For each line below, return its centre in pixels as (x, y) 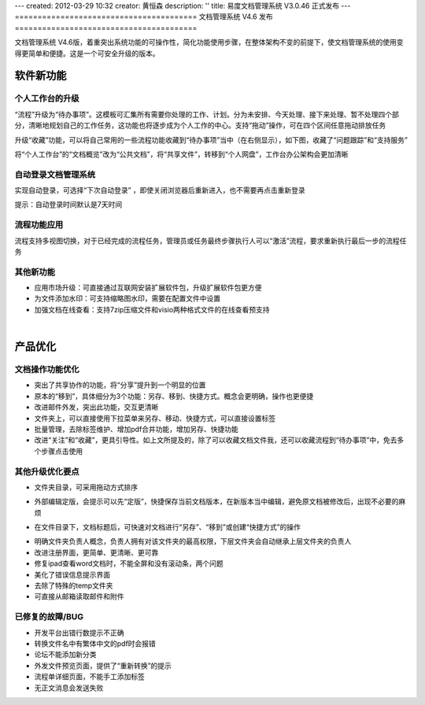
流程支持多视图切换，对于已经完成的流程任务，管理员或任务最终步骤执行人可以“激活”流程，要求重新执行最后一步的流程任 (211, 241)
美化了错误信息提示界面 (72, 574)
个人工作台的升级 (47, 98)
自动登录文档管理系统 (55, 175)
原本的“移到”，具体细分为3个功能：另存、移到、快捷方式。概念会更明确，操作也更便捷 (174, 396)
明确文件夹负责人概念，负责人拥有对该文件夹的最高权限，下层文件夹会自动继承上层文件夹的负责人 (193, 541)
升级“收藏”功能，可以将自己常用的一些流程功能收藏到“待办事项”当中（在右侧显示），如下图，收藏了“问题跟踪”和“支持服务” (211, 140)
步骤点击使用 (61, 451)
